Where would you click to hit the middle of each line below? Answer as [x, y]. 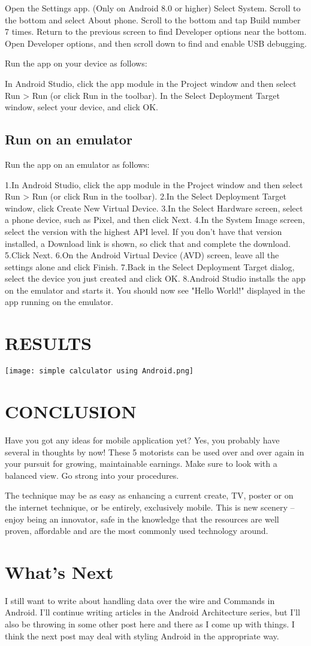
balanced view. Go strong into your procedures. [92, 475]
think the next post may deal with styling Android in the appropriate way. [142, 636]
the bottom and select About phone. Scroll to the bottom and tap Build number [153, 19]
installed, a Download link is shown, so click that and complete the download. [148, 243]
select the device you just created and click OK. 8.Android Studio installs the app [155, 278]
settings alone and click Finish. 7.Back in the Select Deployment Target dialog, [150, 266]
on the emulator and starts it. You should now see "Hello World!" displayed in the [155, 290]
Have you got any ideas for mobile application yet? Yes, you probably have [142, 440]
